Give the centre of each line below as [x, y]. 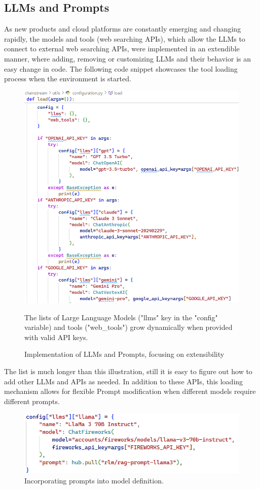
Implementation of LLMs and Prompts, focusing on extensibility [124, 354]
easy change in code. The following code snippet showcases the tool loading [121, 68]
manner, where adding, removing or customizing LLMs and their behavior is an [127, 58]
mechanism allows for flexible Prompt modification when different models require [130, 391]
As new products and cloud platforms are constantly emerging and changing [123, 29]
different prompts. [32, 401]
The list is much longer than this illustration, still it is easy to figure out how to [128, 371]
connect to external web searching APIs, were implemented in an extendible [122, 49]
